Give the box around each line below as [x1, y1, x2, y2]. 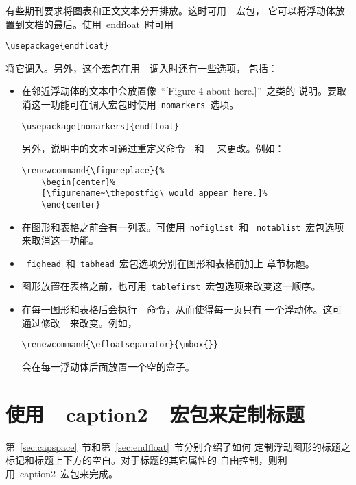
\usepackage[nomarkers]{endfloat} [21, 121, 179, 132]
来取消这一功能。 [21, 233, 99, 247]
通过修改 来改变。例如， [21, 315, 137, 329]
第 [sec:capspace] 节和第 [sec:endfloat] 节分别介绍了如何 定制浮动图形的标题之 [5, 439, 351, 453]
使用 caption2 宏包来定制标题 [5, 399, 305, 427]
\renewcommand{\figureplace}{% [21, 165, 165, 175]
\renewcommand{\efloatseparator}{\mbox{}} [21, 340, 219, 350]
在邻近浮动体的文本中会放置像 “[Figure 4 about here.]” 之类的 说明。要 [21, 84, 337, 98]
